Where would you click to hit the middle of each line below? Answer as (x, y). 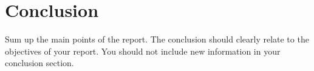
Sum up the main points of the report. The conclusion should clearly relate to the (157, 39)
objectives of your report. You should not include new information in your (143, 51)
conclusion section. (39, 63)
